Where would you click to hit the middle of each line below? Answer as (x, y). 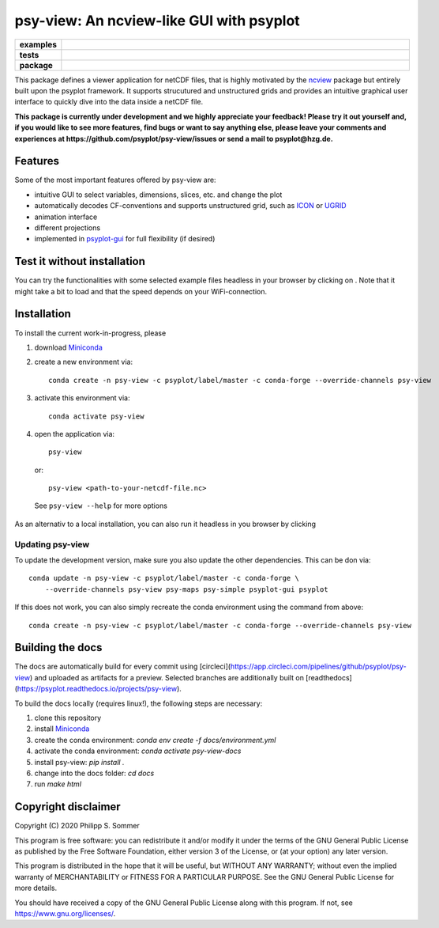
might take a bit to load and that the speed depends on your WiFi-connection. (141, 291)
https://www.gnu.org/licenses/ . (65, 914)
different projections (68, 227)
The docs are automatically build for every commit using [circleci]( (123, 667)
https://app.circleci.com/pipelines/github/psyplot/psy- (318, 667)
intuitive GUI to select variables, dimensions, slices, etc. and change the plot (158, 195)
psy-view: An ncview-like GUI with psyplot (157, 21)
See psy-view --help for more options (101, 506)
